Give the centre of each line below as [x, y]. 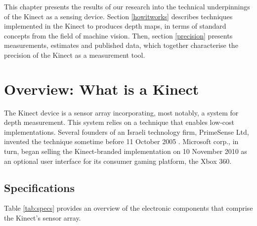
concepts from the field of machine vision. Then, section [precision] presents [118, 35]
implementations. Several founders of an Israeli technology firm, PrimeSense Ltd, [127, 132]
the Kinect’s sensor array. [43, 218]
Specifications [40, 187]
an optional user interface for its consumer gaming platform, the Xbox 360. [118, 161]
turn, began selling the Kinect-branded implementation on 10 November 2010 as [126, 151]
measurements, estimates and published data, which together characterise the [121, 45]
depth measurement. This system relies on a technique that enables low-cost [119, 122]
